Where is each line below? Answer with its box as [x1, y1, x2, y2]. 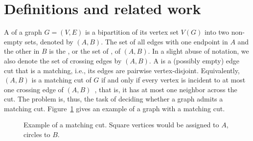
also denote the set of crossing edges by [4, 55, 122, 65]
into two [204, 27, 230, 37]
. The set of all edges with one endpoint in [101, 36, 228, 46]
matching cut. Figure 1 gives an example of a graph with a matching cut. [4, 103, 225, 113]
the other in [4, 46, 40, 56]
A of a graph [4, 27, 42, 37]
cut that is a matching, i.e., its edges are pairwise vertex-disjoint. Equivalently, [4, 65, 240, 75]
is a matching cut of [31, 75, 92, 85]
